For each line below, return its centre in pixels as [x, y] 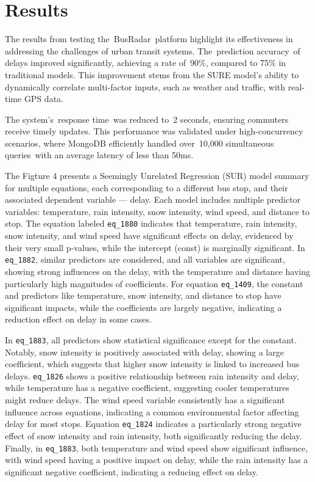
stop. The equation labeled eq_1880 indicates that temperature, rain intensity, [151, 223]
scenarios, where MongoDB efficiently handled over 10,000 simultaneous [140, 143]
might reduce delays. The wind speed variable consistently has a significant [145, 400]
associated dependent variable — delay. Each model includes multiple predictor [153, 199]
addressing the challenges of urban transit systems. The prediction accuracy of [153, 50]
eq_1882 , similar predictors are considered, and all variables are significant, [145, 259]
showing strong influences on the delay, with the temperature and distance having [157, 271]
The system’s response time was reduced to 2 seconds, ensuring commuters [147, 119]
